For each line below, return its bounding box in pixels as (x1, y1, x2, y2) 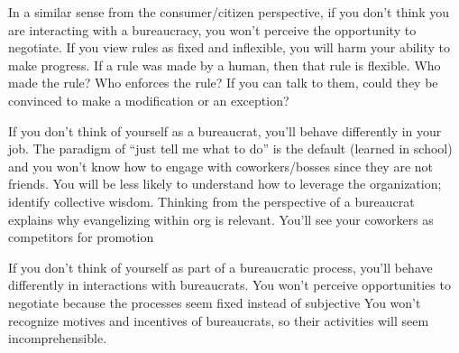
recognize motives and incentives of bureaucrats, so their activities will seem (8, 311, 429, 330)
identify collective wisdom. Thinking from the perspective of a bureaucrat (8, 191, 415, 210)
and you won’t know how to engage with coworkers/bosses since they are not (8, 156, 434, 175)
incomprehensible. (8, 329, 107, 348)
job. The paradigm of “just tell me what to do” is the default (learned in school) (8, 139, 453, 158)
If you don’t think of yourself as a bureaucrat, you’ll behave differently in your (8, 121, 442, 140)
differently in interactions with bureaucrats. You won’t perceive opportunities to (8, 275, 451, 294)
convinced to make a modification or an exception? (8, 90, 289, 109)
